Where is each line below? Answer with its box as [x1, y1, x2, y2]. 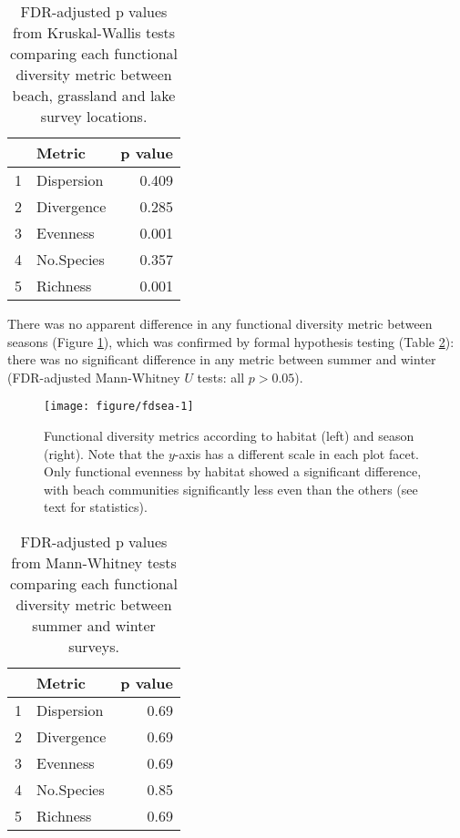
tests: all [197, 367, 245, 386]
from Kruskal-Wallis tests [12, 22, 176, 43]
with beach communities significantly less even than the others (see [44, 479, 418, 498]
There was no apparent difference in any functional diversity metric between [7, 314, 433, 332]
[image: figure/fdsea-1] [44, 400, 194, 414]
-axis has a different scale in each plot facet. [174, 444, 419, 463]
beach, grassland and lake [12, 85, 176, 106]
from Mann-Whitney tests [11, 552, 177, 573]
